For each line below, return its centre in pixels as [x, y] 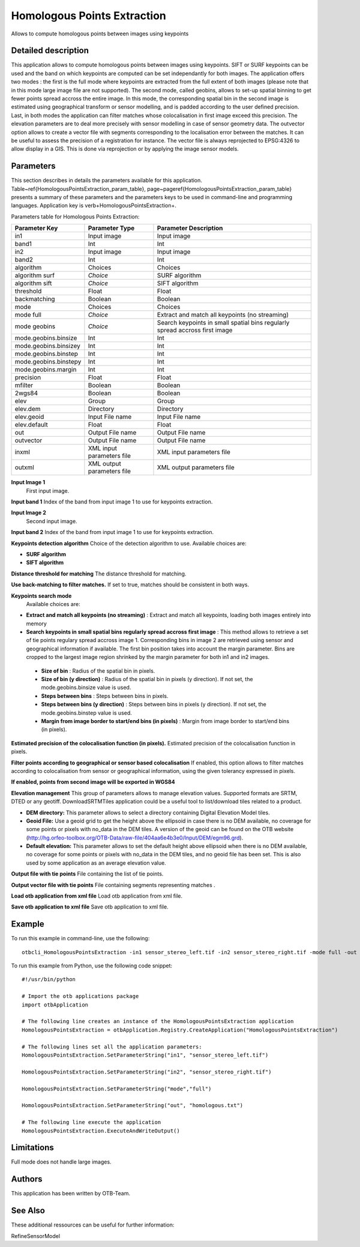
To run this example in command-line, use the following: [80, 939]
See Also [28, 1211]
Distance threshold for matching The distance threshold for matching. [99, 574]
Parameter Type [111, 228]
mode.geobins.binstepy [48, 362]
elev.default [31, 425]
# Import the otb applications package [80, 996]
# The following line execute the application [91, 1122]
